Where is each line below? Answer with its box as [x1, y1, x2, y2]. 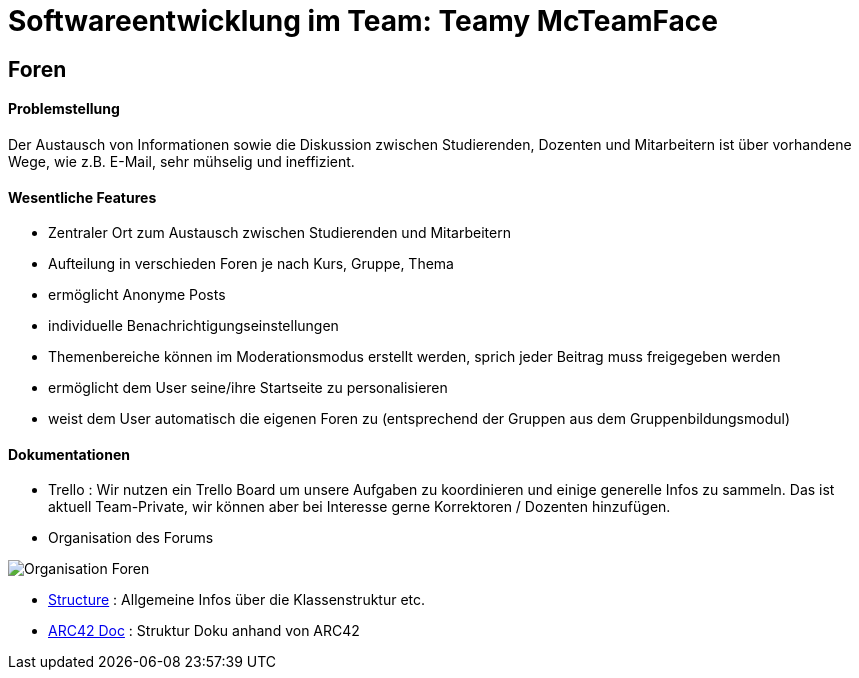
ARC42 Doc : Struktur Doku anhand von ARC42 [48, 622, 360, 640]
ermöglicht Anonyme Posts [48, 286, 226, 304]
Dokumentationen [8, 445, 130, 463]
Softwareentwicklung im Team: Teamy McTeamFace [8, 4, 718, 38]
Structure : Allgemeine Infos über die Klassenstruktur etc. [48, 591, 426, 609]
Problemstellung [8, 100, 120, 118]
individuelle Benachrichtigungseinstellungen [48, 317, 339, 335]
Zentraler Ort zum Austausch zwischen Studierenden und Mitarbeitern [48, 224, 511, 242]
